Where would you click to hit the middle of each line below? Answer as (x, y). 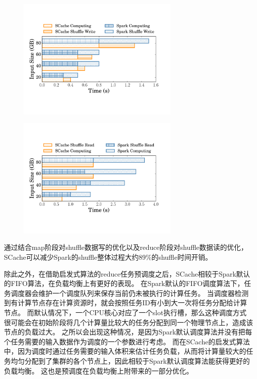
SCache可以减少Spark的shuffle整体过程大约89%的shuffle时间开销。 (108, 257)
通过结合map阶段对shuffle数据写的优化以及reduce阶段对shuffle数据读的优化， (126, 247)
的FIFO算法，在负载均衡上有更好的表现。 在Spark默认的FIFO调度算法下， (124, 283)
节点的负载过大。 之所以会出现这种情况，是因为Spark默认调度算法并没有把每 (128, 332)
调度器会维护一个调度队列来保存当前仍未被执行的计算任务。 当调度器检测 (129, 293)
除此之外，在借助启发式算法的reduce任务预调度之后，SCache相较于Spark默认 (127, 273)
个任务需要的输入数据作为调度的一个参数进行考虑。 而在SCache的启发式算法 (127, 341)
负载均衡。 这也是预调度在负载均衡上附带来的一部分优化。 (99, 370)
